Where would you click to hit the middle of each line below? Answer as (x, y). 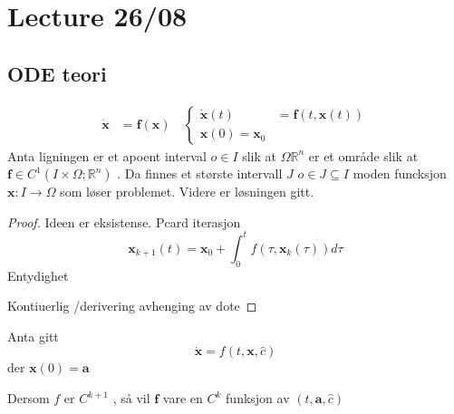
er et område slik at (363, 155)
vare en (183, 398)
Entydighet (38, 275)
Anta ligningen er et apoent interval (107, 155)
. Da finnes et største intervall (200, 173)
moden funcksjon (400, 173)
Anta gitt (33, 336)
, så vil (131, 398)
